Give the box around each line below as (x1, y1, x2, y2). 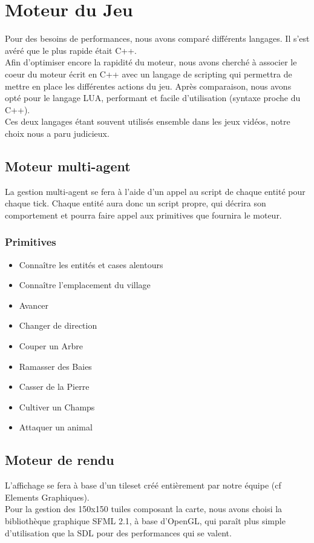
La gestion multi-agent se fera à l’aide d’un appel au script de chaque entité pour (5, 185, 306, 197)
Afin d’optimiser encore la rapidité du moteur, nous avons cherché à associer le (5, 56, 297, 68)
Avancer (19, 298, 49, 311)
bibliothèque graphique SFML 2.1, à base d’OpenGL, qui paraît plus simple (5, 515, 286, 527)
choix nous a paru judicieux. (5, 127, 110, 139)
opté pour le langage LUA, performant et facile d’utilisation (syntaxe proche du (5, 91, 301, 104)
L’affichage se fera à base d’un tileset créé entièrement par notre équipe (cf (5, 479, 281, 492)
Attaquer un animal (19, 421, 93, 433)
